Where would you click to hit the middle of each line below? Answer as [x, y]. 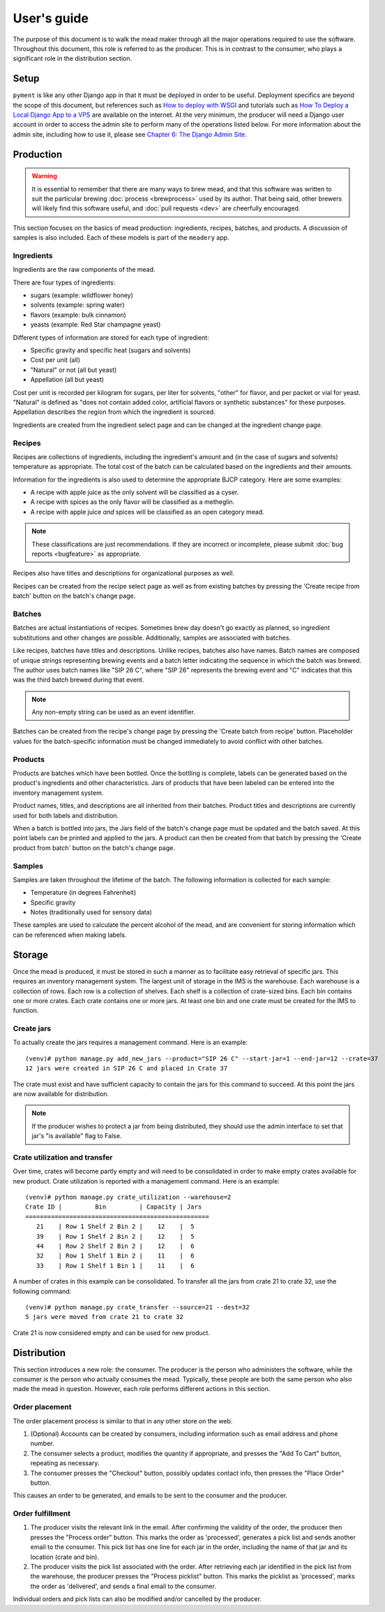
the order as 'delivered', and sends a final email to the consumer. [123, 1586]
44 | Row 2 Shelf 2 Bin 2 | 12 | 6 [115, 1246]
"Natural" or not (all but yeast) [74, 370]
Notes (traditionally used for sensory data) [91, 912]
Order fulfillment [42, 1513]
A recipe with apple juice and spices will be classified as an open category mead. [147, 512]
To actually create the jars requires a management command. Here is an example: [130, 1042]
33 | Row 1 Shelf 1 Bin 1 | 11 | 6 [115, 1266]
